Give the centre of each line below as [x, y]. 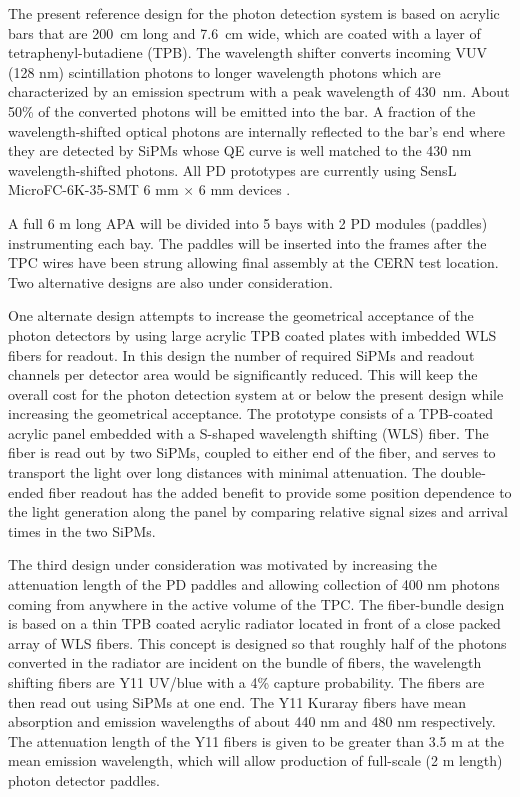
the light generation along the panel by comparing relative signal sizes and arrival [258, 511]
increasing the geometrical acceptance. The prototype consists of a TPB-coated [250, 413]
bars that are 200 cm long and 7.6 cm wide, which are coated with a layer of [244, 32]
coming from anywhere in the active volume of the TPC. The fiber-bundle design [256, 603]
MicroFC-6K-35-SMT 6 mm [93, 189]
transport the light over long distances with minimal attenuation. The [222, 472]
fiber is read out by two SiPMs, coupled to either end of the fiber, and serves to [252, 452]
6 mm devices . [244, 189]
